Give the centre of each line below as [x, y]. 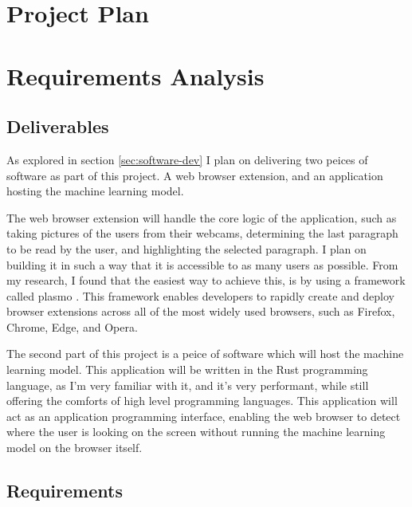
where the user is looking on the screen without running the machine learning [196, 432]
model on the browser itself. [75, 448]
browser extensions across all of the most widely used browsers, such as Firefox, [201, 311]
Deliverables [58, 126]
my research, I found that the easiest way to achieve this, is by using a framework [206, 280]
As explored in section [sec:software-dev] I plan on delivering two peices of [187, 159]
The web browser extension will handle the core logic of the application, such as [202, 217]
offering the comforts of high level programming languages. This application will [202, 401]
